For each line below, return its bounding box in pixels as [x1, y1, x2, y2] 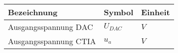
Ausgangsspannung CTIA [8, 35, 96, 47]
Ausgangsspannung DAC [8, 21, 93, 32]
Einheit [141, 6, 170, 18]
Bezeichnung [8, 6, 58, 18]
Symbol [104, 6, 134, 18]
